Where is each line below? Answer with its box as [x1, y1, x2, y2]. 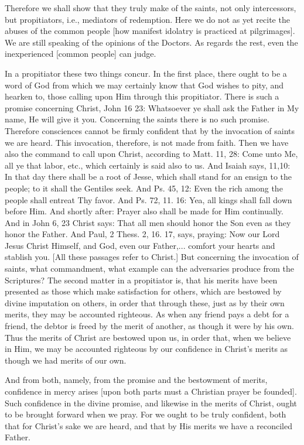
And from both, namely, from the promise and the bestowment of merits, [5, 374, 268, 386]
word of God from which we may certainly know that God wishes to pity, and [5, 78, 284, 91]
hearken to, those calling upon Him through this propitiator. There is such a [5, 90, 279, 102]
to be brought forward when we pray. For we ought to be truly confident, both [5, 408, 286, 420]
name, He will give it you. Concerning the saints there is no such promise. [5, 113, 269, 125]
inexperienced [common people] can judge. [5, 47, 156, 60]
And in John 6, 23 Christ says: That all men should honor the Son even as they [5, 216, 291, 228]
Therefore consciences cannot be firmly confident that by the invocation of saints [5, 124, 295, 136]
